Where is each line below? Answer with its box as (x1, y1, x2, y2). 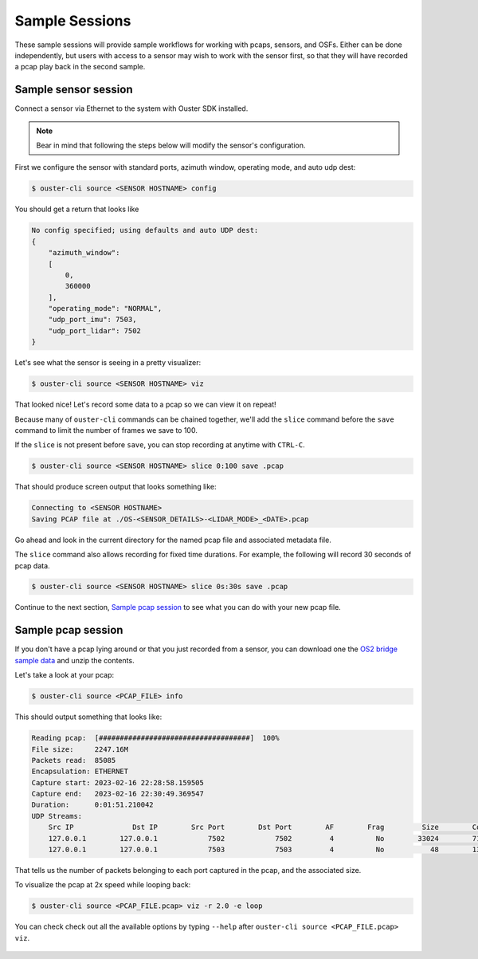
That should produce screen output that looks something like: (14, 482, 217, 492)
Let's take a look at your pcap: (14, 670, 115, 680)
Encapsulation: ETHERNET (31, 767, 129, 776)
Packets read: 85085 (31, 756, 116, 764)
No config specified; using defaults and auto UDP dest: (31, 226, 259, 235)
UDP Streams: (31, 812, 83, 820)
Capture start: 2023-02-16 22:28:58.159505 (31, 778, 205, 787)
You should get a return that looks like (14, 204, 139, 214)
